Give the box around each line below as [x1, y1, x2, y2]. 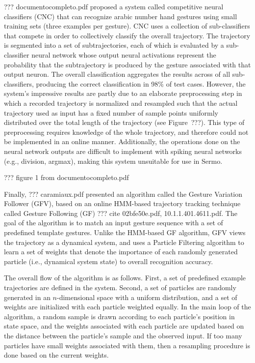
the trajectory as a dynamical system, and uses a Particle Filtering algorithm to [4, 237, 244, 247]
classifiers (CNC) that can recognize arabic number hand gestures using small [4, 11, 237, 21]
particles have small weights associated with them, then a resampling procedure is [4, 340, 250, 350]
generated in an [4, 292, 51, 302]
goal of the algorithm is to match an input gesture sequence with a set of [4, 217, 223, 228]
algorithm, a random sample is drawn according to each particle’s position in [4, 311, 235, 321]
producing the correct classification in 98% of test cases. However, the [36, 78, 246, 89]
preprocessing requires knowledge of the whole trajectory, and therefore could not [4, 126, 249, 137]
